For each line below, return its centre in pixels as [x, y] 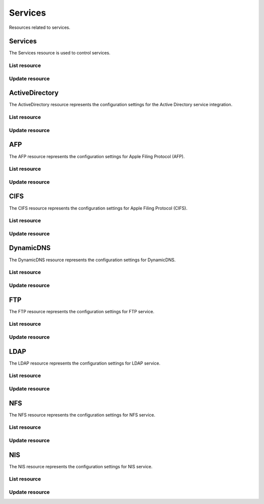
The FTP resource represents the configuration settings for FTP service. [82, 311]
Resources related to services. [40, 27]
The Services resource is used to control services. [60, 53]
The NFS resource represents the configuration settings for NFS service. [82, 415]
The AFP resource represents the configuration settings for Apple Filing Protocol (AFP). [97, 156]
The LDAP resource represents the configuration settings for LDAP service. [85, 363]
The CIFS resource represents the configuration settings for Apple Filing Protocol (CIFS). [98, 208]
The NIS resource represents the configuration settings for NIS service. [81, 466]
